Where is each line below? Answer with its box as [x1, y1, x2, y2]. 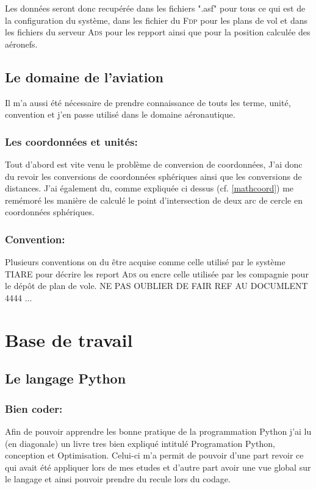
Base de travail [5, 327, 133, 352]
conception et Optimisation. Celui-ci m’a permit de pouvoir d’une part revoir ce [5, 449, 304, 462]
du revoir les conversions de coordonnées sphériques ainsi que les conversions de [5, 170, 302, 182]
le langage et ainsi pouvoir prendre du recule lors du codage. [5, 473, 231, 485]
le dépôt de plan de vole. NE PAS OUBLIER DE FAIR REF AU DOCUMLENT [5, 279, 308, 292]
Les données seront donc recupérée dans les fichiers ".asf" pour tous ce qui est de [5, 2, 306, 14]
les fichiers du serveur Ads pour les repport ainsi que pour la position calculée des [5, 26, 311, 38]
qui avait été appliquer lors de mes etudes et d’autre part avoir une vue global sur [5, 460, 311, 473]
